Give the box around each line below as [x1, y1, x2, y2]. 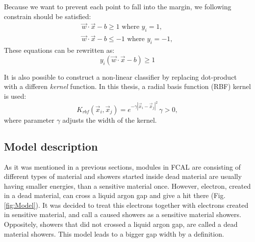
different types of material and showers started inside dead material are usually [4, 171, 242, 181]
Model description [4, 138, 98, 154]
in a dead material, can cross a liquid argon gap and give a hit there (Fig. [4, 190, 226, 200]
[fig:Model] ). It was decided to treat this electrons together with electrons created [4, 199, 249, 210]
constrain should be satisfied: [4, 11, 91, 21]
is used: [4, 91, 26, 101]
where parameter [4, 114, 54, 125]
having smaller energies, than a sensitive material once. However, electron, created [4, 180, 251, 191]
